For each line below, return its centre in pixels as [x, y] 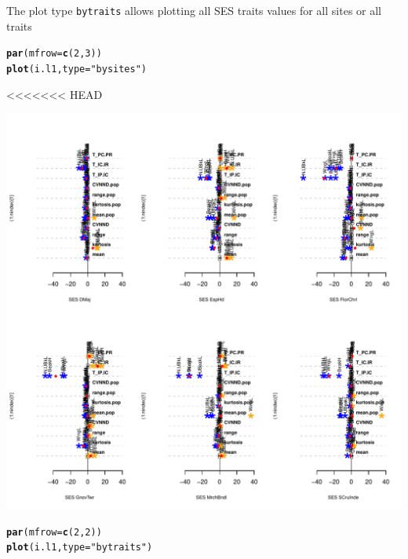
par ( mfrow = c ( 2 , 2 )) [54, 532]
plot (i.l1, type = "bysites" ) [77, 69]
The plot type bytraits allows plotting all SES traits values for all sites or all [194, 10]
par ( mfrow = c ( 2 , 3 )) [54, 54]
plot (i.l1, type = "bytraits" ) [80, 548]
